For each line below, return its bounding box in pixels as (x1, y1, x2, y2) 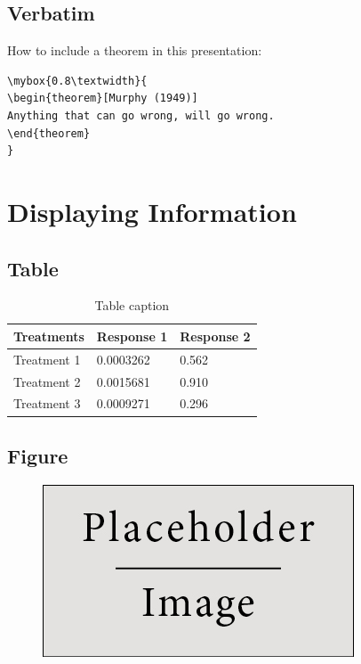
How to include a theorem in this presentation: (7, 41, 262, 60)
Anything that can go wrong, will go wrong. (7, 109, 275, 122)
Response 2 (180, 326, 251, 345)
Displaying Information (7, 193, 297, 229)
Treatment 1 (13, 349, 81, 368)
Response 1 (96, 326, 168, 345)
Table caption (94, 296, 170, 315)
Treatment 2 (13, 372, 81, 390)
